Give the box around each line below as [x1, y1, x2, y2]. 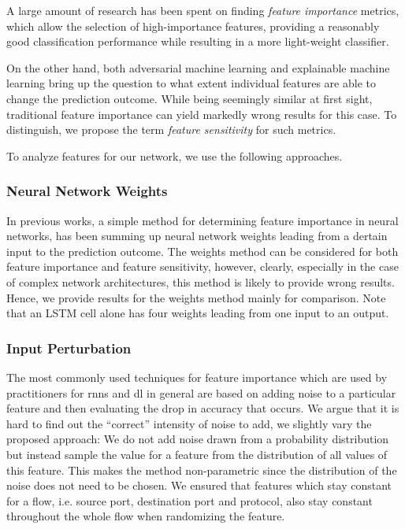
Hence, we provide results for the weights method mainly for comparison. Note [6, 289, 386, 305]
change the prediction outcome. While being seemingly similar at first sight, [6, 90, 373, 106]
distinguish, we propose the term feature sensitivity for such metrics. [6, 121, 336, 138]
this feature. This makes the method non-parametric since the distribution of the [6, 461, 397, 478]
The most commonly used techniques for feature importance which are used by [6, 368, 388, 385]
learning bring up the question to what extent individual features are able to [6, 75, 376, 91]
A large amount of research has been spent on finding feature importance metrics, [6, 2, 399, 18]
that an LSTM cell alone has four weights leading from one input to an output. [6, 305, 389, 321]
